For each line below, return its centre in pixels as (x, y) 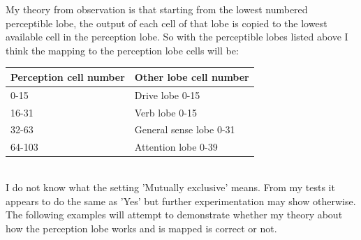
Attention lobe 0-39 (176, 147)
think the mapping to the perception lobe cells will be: (122, 50)
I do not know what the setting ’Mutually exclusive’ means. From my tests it (170, 187)
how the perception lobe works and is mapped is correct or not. (141, 228)
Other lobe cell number (192, 76)
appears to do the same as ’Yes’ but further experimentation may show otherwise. (181, 201)
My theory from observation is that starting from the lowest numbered (157, 9)
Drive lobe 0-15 (167, 95)
